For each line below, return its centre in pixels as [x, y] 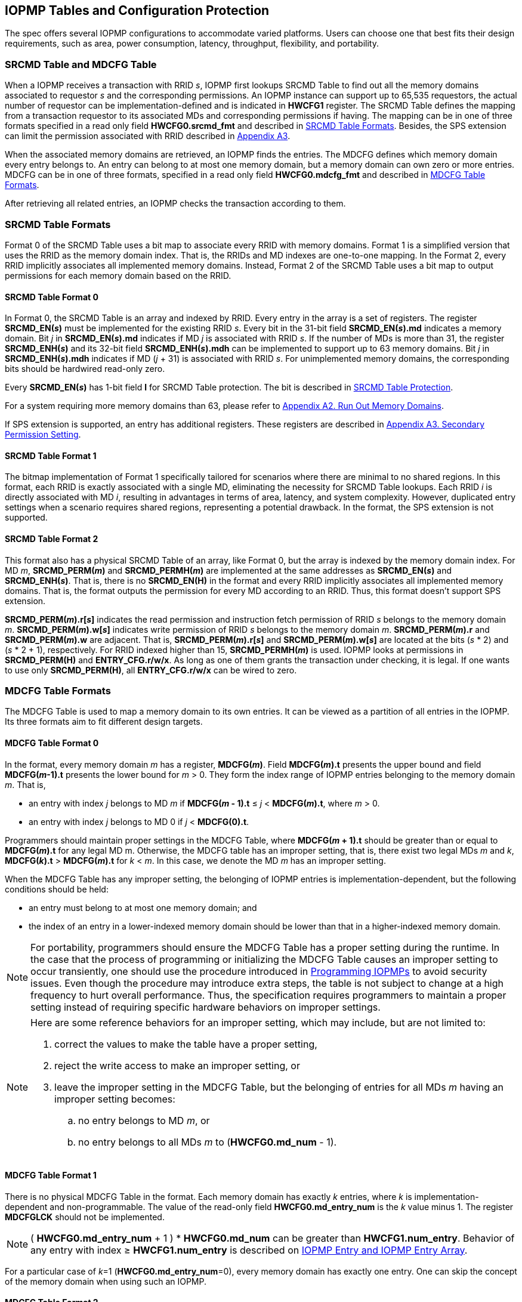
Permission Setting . [43, 435]
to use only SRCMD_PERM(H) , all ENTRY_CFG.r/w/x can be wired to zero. [151, 670]
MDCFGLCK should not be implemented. [85, 1217]
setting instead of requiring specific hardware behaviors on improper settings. [206, 1007]
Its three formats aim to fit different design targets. [104, 722]
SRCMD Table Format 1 [51, 455]
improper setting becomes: [115, 1099]
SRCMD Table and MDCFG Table [81, 64]
